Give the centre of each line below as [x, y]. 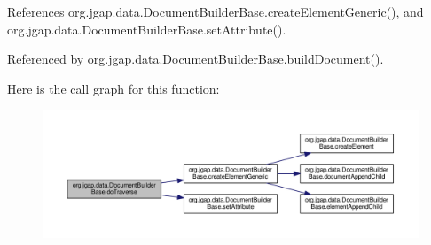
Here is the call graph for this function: [114, 88]
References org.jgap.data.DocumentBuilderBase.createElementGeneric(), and [215, 11]
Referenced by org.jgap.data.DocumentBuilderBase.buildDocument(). [196, 59]
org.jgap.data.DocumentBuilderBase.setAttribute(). [147, 29]
